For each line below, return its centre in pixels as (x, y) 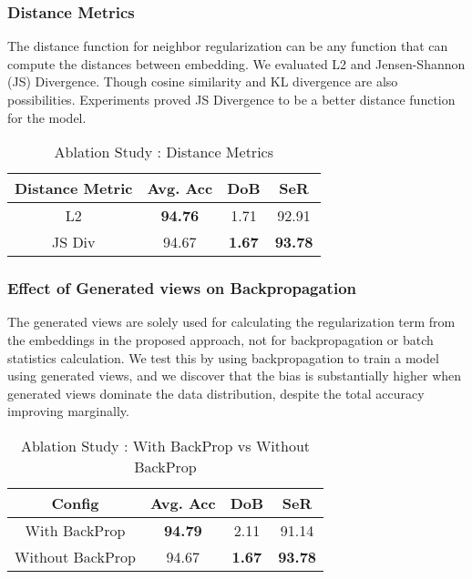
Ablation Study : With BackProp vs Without (165, 445)
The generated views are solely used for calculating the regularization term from (231, 322)
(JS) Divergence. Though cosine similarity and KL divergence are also (203, 81)
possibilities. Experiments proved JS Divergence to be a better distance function (231, 99)
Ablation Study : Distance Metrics (164, 152)
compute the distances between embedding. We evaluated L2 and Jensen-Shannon (236, 63)
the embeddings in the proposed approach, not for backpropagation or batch (221, 340)
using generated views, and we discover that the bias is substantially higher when (235, 376)
